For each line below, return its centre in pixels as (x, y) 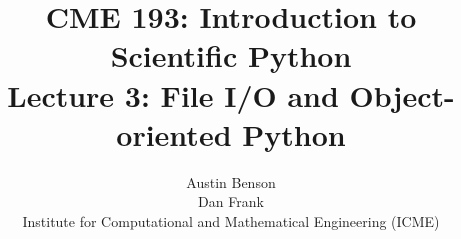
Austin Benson (231, 181)
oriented (174, 133)
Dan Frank (231, 201)
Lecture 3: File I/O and (173, 94)
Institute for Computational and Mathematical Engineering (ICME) (231, 220)
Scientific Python (231, 55)
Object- (402, 94)
